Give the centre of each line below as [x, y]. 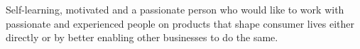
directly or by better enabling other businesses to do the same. [142, 37]
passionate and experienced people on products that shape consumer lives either [180, 23]
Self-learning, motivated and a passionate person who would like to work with [175, 9]
